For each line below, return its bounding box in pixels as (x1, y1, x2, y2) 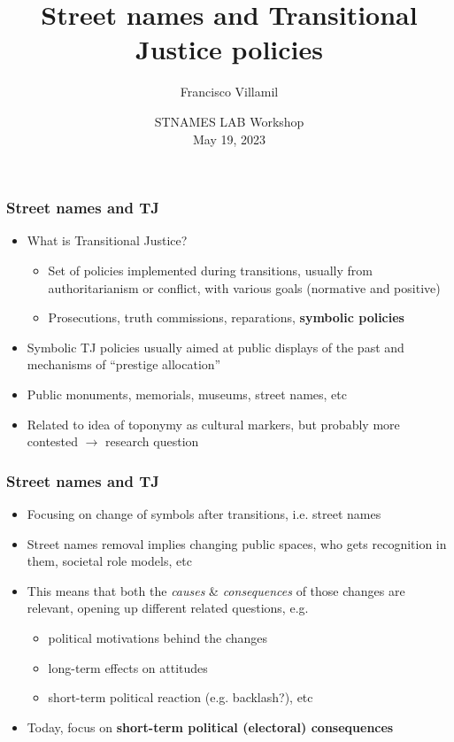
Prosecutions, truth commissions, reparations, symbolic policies (48, 308, 404, 327)
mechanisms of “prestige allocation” (27, 355, 221, 374)
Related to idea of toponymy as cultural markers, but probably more (27, 414, 400, 433)
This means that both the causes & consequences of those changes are (27, 581, 405, 599)
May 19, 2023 (192, 129, 266, 148)
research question (105, 432, 199, 451)
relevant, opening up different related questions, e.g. (27, 599, 309, 617)
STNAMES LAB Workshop (154, 112, 304, 130)
